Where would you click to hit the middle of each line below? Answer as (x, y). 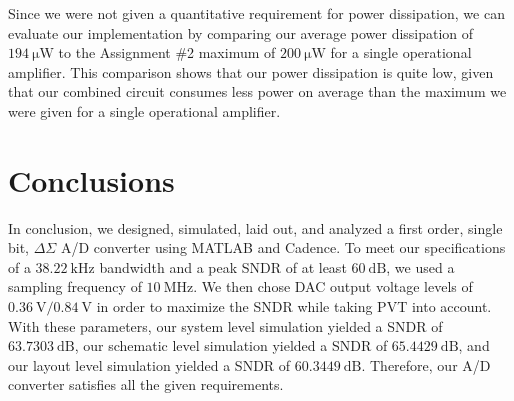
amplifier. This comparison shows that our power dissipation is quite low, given (251, 71)
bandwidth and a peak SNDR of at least (223, 266)
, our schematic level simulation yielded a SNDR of (231, 345)
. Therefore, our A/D (426, 364)
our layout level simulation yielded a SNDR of (149, 364)
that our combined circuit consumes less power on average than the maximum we (257, 91)
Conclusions (91, 179)
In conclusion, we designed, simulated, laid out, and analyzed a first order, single (255, 227)
